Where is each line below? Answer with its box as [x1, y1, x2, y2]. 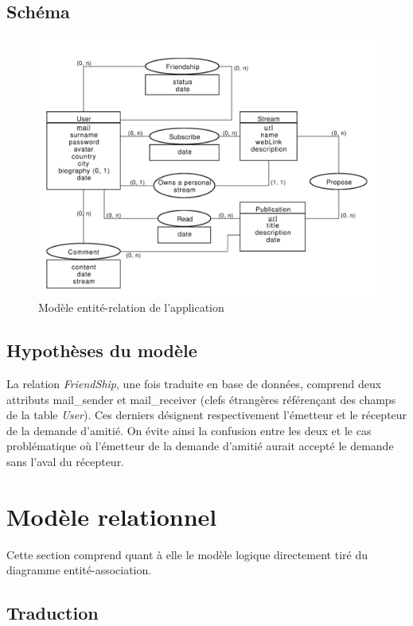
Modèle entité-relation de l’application [38, 299, 224, 316]
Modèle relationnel [6, 500, 217, 532]
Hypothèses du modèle [6, 338, 197, 363]
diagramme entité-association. [6, 562, 152, 578]
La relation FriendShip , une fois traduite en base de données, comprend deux [6, 375, 382, 392]
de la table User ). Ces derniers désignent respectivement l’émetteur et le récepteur [6, 406, 407, 423]
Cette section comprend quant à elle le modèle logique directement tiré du [6, 546, 368, 562]
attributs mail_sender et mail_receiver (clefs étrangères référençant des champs [6, 391, 396, 407]
